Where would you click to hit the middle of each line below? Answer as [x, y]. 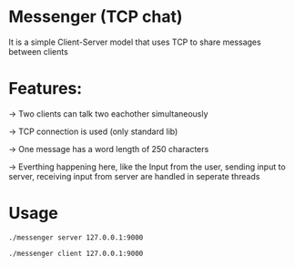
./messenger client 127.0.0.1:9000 [76, 253]
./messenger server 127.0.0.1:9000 [76, 237]
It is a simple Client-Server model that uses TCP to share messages [135, 42]
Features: [46, 89]
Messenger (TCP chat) [96, 17]
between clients [39, 51]
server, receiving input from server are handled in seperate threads [134, 176]
